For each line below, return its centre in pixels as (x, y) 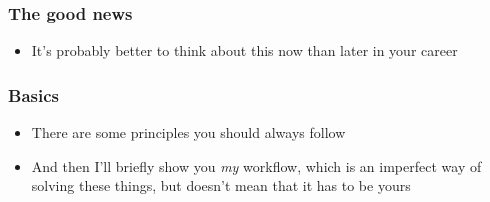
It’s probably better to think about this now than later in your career (244, 50)
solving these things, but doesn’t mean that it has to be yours (221, 185)
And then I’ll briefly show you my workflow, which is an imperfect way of (256, 165)
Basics (33, 94)
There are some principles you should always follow (188, 132)
